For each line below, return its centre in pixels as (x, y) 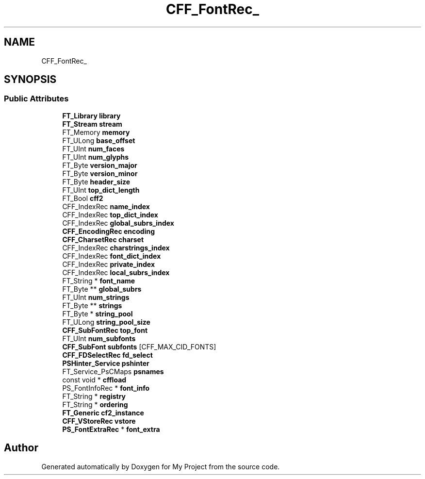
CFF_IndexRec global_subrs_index (118, 223)
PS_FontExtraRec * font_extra (111, 429)
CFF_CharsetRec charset (103, 239)
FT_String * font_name (99, 281)
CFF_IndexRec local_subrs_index (116, 272)
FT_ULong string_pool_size (106, 322)
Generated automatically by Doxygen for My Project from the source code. (161, 466)
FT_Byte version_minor (100, 173)
